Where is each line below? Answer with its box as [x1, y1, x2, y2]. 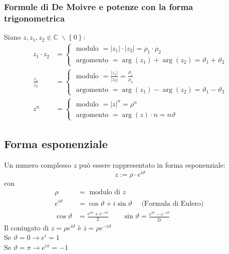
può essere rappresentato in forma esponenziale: [79, 160, 225, 170]
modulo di [89, 189, 120, 196]
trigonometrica [4, 12, 65, 24]
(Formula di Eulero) [141, 200, 204, 207]
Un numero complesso [4, 160, 71, 170]
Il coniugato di [4, 222, 49, 232]
